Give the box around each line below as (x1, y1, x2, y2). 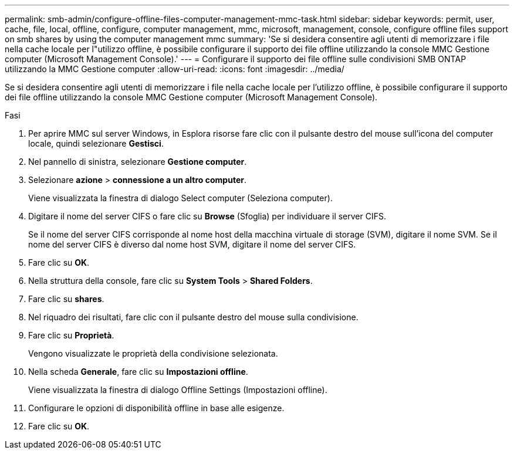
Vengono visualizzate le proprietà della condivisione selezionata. (28, 348, 278, 358)
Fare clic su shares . (28, 294, 104, 304)
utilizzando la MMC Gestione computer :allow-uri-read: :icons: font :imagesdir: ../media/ (5, 64, 344, 74)
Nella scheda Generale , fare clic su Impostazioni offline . (28, 367, 248, 377)
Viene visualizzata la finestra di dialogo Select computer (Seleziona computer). (28, 193, 333, 203)
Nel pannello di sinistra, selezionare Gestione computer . (28, 157, 247, 167)
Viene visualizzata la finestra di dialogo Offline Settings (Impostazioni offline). (28, 385, 327, 395)
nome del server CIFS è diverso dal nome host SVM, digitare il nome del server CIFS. (28, 239, 356, 249)
